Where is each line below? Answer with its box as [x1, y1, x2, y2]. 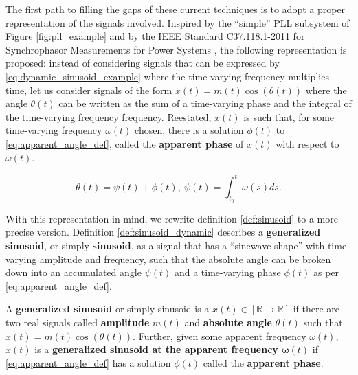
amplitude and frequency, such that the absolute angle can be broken [39, 251, 331, 266]
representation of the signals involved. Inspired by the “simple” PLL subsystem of [5, 15, 350, 30]
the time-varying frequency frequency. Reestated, [5, 109, 212, 124]
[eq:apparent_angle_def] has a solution [5, 355, 171, 370]
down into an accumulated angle [5, 265, 142, 280]
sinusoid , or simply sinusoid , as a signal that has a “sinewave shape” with [5, 238, 325, 253]
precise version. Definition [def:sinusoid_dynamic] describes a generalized [5, 225, 321, 239]
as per [313, 265, 339, 280]
